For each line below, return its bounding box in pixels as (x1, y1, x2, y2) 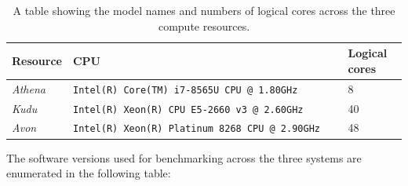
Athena (12, 80, 46, 97)
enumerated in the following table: (6, 165, 171, 181)
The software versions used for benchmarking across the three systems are (6, 149, 362, 166)
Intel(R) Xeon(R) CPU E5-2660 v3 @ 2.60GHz (72, 104, 304, 115)
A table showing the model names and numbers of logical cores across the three (13, 2, 395, 18)
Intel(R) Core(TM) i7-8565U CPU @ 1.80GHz (72, 84, 298, 96)
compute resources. (158, 17, 250, 34)
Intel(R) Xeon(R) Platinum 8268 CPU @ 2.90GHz (72, 123, 320, 135)
